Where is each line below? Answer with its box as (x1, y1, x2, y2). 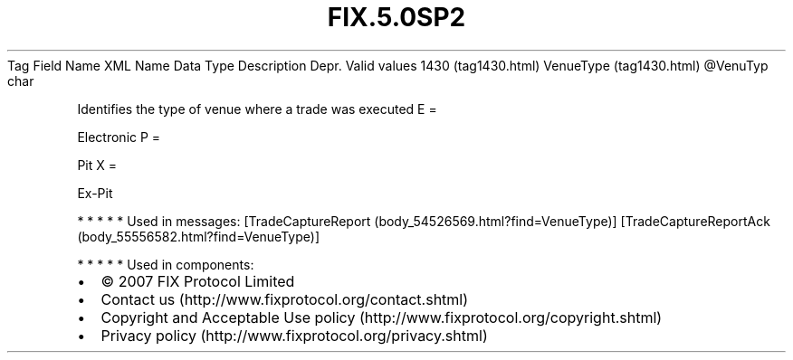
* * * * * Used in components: (77, 256, 254, 272)
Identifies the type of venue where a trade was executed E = (77, 100, 437, 117)
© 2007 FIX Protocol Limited (100, 271, 295, 290)
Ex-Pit (77, 185, 113, 201)
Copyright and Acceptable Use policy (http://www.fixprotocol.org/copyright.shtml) (100, 308, 663, 327)
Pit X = (77, 156, 117, 173)
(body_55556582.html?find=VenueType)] (77, 228, 320, 244)
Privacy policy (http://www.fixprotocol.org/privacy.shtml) (100, 326, 488, 345)
